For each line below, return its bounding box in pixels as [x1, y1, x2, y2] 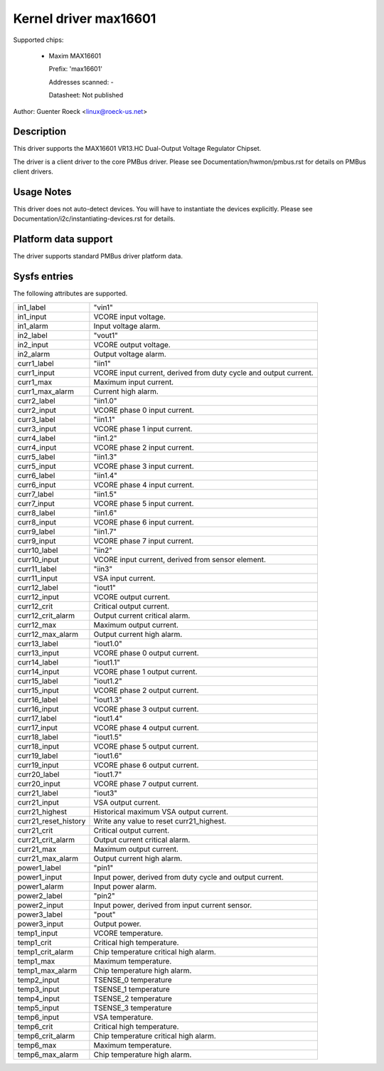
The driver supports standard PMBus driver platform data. [13, 252, 183, 260]
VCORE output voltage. [93, 339, 171, 349]
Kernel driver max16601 [13, 11, 156, 26]
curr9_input [17, 536, 56, 546]
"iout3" [93, 788, 117, 798]
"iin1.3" [93, 452, 117, 462]
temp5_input [17, 1003, 60, 1013]
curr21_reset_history [17, 816, 86, 825]
